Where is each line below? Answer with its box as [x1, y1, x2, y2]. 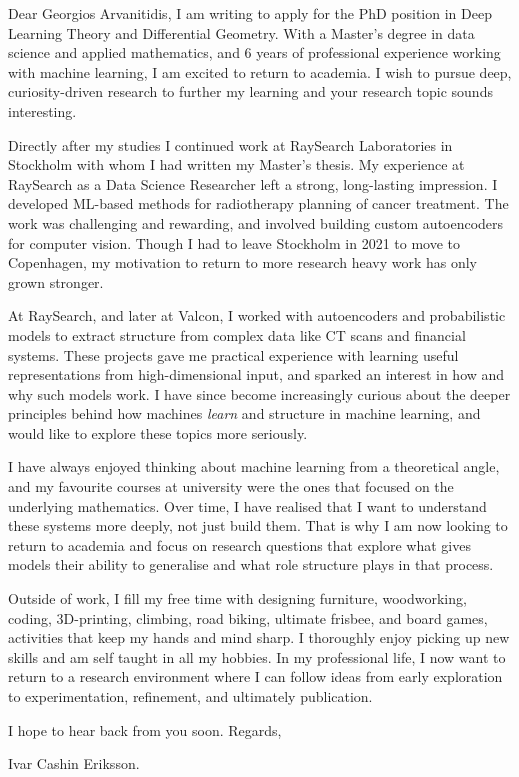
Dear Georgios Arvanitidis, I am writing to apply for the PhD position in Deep [8, 3, 492, 23]
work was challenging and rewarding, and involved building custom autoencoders [8, 212, 504, 233]
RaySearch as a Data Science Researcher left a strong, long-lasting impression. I [8, 173, 498, 194]
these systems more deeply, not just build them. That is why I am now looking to [8, 515, 508, 536]
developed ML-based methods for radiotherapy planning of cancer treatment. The [8, 193, 509, 214]
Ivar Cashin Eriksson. [8, 753, 140, 774]
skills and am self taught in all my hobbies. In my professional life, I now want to [8, 646, 506, 667]
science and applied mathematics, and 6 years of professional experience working [8, 42, 501, 63]
